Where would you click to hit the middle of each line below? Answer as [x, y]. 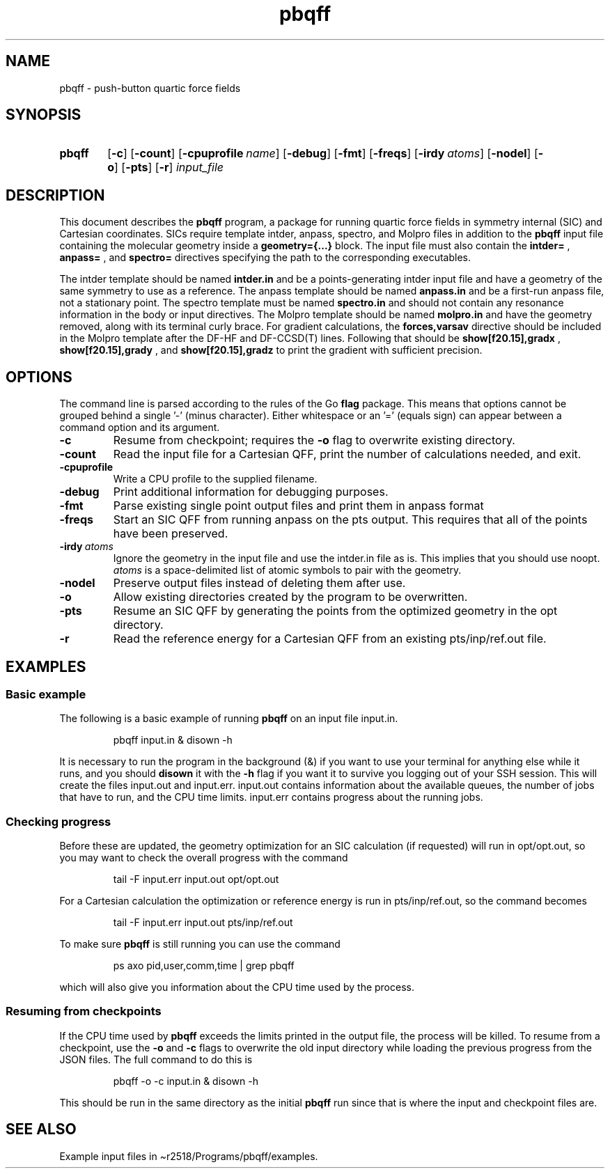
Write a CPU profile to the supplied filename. [215, 479]
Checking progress [58, 821]
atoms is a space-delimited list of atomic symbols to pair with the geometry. [287, 570]
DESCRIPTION [55, 195]
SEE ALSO [41, 1129]
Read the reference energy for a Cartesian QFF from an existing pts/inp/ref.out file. [330, 639]
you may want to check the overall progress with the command [204, 858]
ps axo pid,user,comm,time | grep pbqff [204, 966]
